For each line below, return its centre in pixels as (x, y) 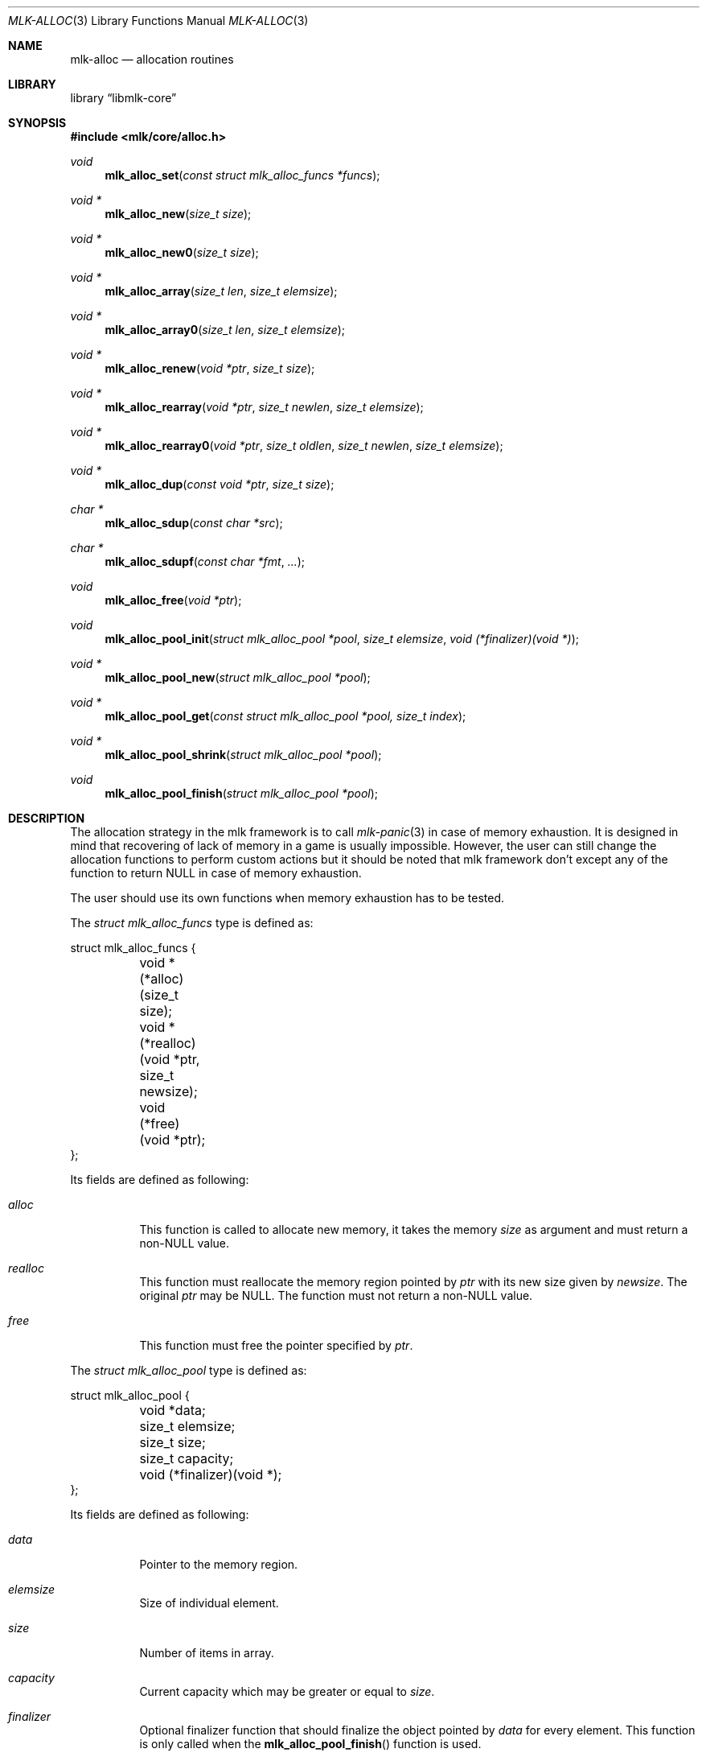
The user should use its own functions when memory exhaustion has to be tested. (287, 898)
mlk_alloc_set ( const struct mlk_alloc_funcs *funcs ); (242, 175)
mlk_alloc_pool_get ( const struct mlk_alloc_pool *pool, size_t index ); (285, 716)
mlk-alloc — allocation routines (152, 59)
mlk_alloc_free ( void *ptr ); (173, 600)
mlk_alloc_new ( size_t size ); (178, 214)
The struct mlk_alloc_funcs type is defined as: (192, 923)
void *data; (172, 1410)
